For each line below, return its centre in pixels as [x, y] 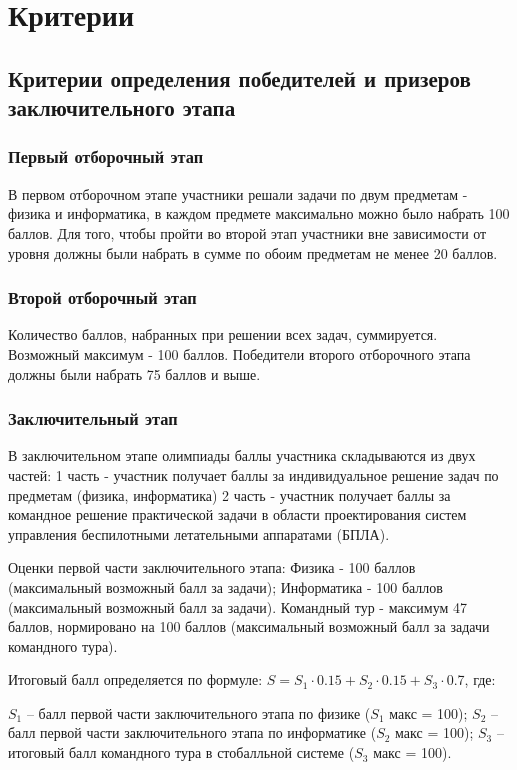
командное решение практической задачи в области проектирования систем [237, 514]
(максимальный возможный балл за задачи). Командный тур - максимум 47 [238, 606]
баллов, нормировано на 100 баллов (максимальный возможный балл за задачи [249, 626]
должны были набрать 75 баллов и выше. [134, 373]
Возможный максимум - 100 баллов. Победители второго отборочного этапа [239, 353]
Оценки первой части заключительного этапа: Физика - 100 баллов [212, 567]
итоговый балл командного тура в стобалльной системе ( [181, 752]
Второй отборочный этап [102, 297]
